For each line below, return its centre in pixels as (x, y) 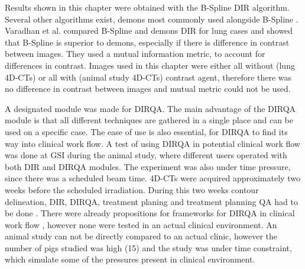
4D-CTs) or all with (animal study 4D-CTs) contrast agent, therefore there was (148, 77)
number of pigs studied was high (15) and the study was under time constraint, (148, 247)
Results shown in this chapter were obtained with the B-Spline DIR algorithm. (147, 7)
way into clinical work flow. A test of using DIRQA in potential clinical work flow (152, 143)
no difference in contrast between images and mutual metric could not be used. (148, 89)
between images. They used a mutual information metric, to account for (135, 54)
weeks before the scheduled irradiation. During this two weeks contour (132, 189)
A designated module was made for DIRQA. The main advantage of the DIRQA (150, 108)
